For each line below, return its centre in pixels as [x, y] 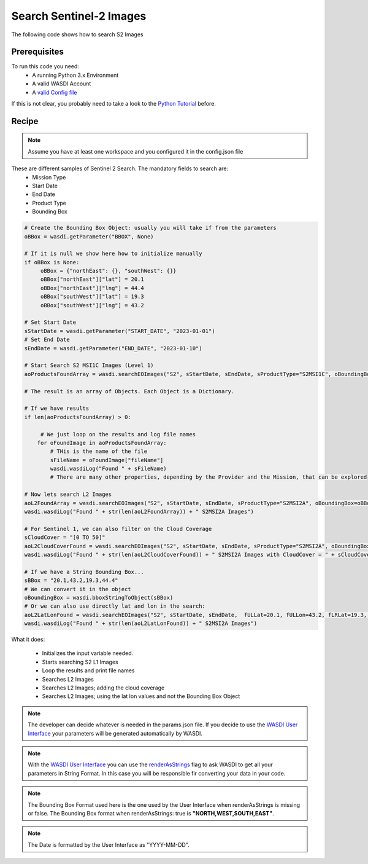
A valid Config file [55, 92]
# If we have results [57, 408]
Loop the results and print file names [88, 670]
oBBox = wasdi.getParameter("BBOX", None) [89, 236]
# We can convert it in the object [78, 589]
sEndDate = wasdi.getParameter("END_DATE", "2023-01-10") [113, 348]
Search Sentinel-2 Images [79, 16]
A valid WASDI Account [62, 84]
